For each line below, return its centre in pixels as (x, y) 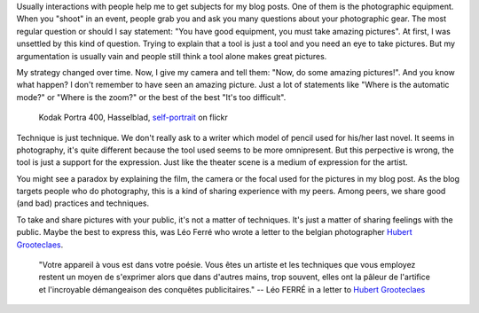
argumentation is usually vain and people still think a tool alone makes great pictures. (172, 56)
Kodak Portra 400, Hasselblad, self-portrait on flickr (133, 117)
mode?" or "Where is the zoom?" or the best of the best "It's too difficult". (151, 97)
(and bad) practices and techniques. (83, 203)
